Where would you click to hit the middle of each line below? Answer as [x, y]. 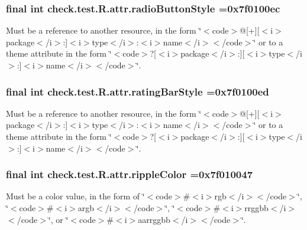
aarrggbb [154, 219]
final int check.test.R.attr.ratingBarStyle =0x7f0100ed [138, 91]
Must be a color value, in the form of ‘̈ [75, 196]
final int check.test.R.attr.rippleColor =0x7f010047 [130, 174]
